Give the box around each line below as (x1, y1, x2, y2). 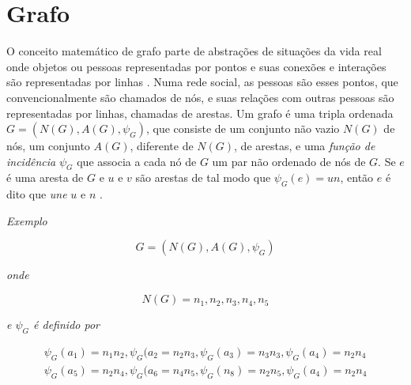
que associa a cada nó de (77, 153, 197, 169)
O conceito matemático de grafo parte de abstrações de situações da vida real (6, 43, 382, 59)
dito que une (6, 186, 67, 202)
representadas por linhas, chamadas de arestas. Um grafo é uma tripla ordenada (6, 104, 394, 121)
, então (340, 169, 374, 186)
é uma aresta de (6, 169, 84, 186)
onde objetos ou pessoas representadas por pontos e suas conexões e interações (6, 58, 386, 74)
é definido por (33, 316, 100, 333)
